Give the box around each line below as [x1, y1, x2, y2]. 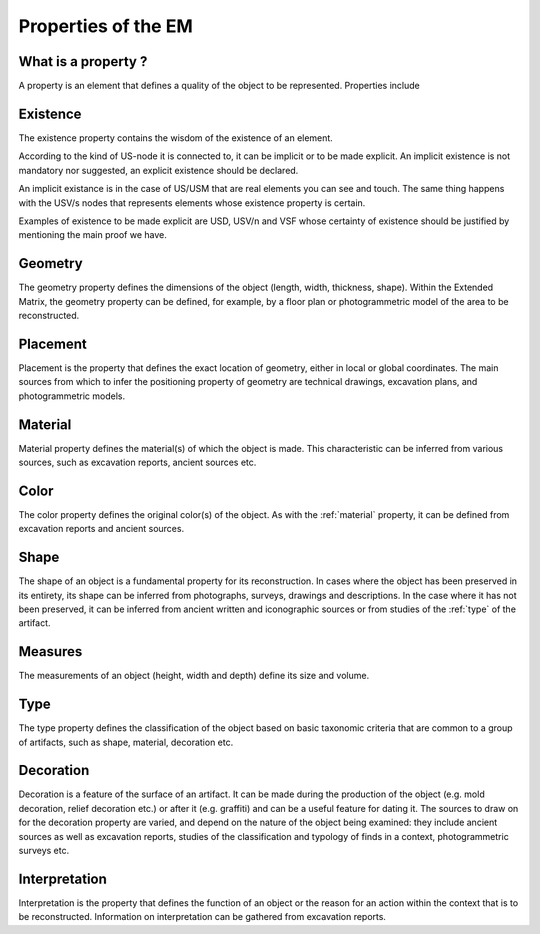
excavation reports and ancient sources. [18, 523, 185, 535]
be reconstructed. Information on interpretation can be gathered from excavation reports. [18, 911, 387, 923]
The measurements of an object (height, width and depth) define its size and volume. [18, 670, 370, 682]
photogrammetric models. [18, 390, 126, 402]
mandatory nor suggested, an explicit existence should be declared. [18, 164, 299, 176]
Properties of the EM [18, 15, 194, 37]
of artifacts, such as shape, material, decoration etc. [18, 736, 234, 748]
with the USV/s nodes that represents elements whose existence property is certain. [18, 196, 366, 209]
